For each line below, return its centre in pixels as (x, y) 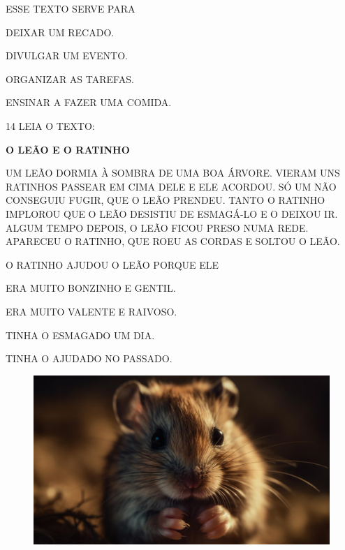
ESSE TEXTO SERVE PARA (71, 8)
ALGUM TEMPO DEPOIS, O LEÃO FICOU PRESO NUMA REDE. (157, 227)
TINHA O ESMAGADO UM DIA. (80, 335)
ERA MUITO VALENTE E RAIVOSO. (91, 311)
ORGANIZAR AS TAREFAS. (70, 79)
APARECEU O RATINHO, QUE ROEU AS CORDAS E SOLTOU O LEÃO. (173, 241)
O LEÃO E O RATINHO (68, 149)
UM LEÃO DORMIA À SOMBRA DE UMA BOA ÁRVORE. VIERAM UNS (173, 173)
